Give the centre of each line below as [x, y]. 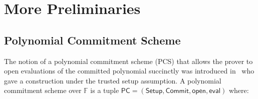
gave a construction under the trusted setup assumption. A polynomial [113, 80]
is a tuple [105, 90]
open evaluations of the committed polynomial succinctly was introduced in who [129, 71]
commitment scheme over [43, 90]
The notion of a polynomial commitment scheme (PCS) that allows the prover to [128, 61]
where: [239, 90]
